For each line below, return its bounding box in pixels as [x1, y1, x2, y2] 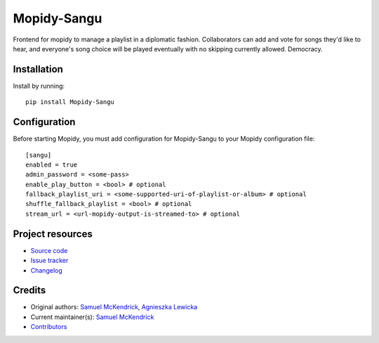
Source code [30, 246, 68, 254]
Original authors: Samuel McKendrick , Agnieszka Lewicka [30, 303, 198, 311]
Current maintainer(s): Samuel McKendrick [30, 313, 154, 321]
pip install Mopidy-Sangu [25, 98, 115, 106]
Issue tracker [30, 257, 69, 265]
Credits [13, 285, 46, 297]
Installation [13, 63, 63, 75]
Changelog [30, 266, 62, 274]
